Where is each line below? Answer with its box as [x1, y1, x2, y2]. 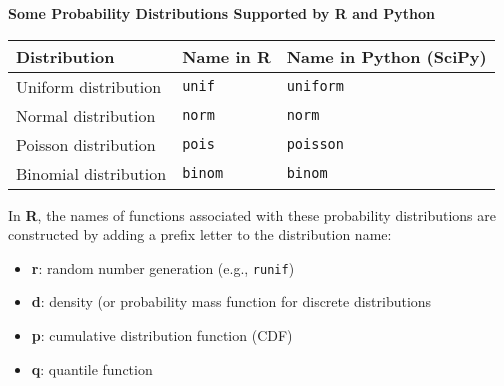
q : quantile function [31, 358, 153, 379]
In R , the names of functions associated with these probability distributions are [8, 204, 496, 225]
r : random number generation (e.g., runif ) [31, 257, 295, 278]
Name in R [182, 44, 271, 68]
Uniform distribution [16, 74, 162, 98]
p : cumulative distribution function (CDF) [31, 325, 293, 346]
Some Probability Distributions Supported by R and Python [8, 3, 435, 23]
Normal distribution [16, 103, 156, 127]
